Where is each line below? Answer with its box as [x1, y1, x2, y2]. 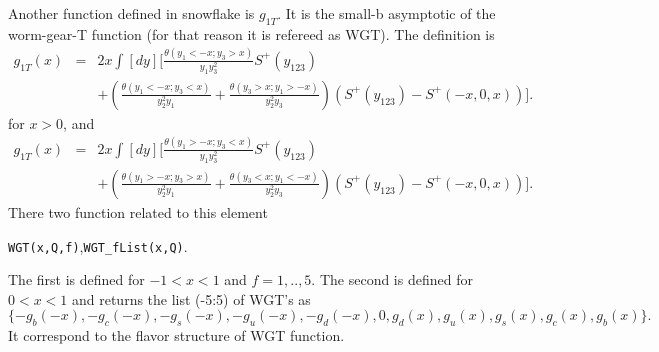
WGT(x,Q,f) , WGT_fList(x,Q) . [8, 235, 188, 256]
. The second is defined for [311, 269, 473, 290]
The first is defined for [8, 269, 145, 290]
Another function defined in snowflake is [8, 3, 255, 23]
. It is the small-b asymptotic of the [277, 3, 496, 23]
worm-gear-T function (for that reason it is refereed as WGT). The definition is [8, 23, 495, 44]
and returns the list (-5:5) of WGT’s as [71, 288, 311, 309]
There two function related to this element [8, 201, 268, 222]
